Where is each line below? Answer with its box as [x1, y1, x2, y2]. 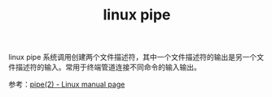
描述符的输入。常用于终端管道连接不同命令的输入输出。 [15, 62, 201, 72]
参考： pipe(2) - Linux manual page [8, 79, 125, 90]
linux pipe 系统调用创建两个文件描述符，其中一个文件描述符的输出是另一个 [8, 53, 257, 62]
